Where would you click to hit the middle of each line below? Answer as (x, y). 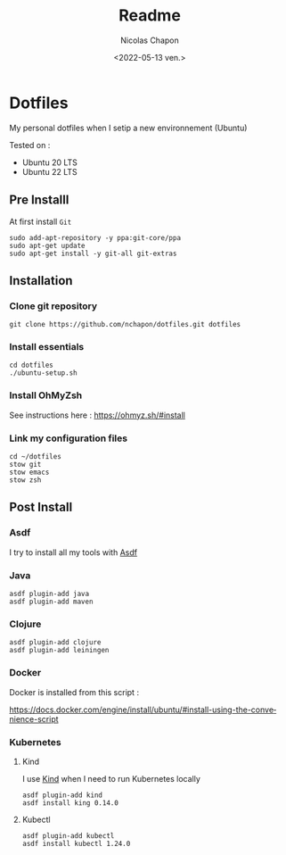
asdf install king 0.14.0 (70, 803)
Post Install (41, 507)
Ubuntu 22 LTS (49, 171)
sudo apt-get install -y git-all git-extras (93, 253)
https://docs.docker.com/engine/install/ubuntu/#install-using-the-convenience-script (143, 714)
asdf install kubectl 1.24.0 (76, 843)
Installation (41, 281)
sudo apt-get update (48, 245)
